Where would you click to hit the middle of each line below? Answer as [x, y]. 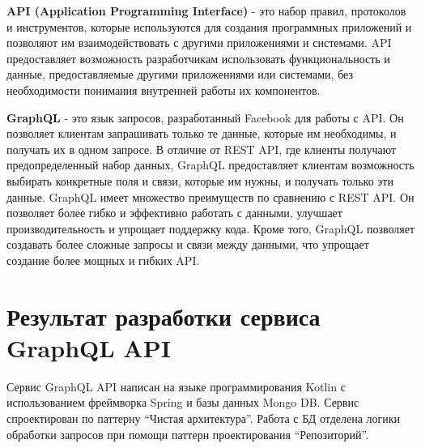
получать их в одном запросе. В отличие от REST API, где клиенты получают [202, 149]
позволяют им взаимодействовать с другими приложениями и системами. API [199, 43]
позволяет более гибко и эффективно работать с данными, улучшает [174, 213]
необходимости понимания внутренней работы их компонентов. [164, 90]
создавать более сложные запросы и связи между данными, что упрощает [188, 244]
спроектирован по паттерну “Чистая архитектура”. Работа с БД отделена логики [204, 418]
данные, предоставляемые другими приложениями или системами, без [180, 74]
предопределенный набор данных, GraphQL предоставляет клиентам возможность [210, 165]
